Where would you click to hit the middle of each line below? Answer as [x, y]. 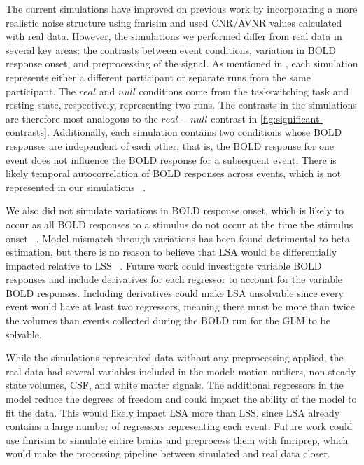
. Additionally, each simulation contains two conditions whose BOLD [194, 132]
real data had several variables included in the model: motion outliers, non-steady [181, 371]
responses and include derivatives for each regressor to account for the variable [174, 279]
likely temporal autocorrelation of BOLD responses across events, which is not [174, 173]
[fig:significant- [292, 118]
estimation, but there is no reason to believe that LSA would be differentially [171, 252]
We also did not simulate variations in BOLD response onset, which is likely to [175, 210]
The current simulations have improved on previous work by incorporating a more [182, 8]
